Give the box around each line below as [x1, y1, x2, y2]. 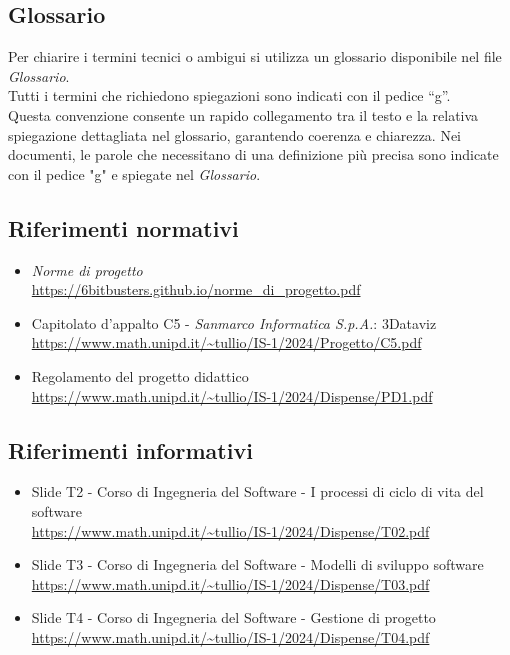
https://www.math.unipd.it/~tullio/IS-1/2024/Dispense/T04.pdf [31, 626, 430, 647]
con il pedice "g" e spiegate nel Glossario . [8, 163, 261, 184]
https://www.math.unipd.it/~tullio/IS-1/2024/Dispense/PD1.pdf [31, 385, 433, 406]
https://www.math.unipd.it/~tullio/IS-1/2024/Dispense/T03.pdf [31, 573, 430, 594]
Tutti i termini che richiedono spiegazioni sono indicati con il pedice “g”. [8, 85, 451, 106]
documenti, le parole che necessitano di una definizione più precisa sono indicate [8, 144, 499, 165]
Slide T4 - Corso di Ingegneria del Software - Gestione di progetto [31, 607, 436, 628]
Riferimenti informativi [8, 434, 253, 465]
